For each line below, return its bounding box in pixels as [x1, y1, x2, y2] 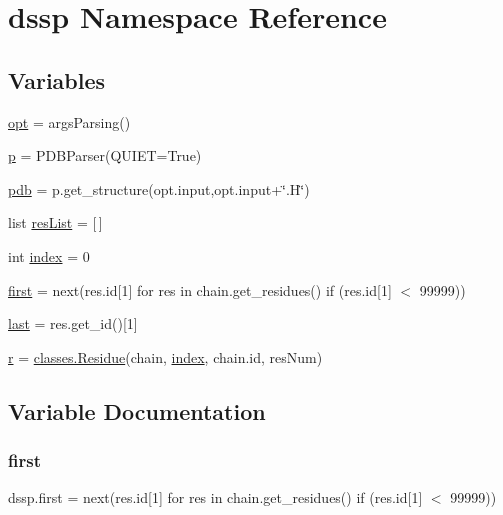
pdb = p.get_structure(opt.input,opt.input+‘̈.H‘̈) [8, 178, 310, 199]
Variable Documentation [8, 395, 266, 426]
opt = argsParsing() [8, 111, 131, 132]
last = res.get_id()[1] [8, 313, 138, 334]
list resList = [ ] [8, 212, 103, 233]
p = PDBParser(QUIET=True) [8, 145, 202, 166]
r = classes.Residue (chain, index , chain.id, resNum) [8, 346, 323, 367]
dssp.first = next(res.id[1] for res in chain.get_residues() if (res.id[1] [8, 487, 423, 508]
